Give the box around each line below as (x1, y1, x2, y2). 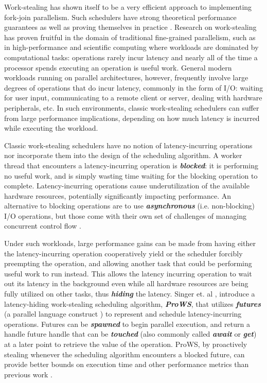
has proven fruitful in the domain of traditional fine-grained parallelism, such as (4, 31, 256, 42)
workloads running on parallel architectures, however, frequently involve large (4, 72, 248, 83)
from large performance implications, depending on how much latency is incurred (4, 112, 260, 123)
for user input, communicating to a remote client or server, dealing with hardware (4, 92, 262, 103)
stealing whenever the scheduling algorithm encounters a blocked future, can (4, 349, 245, 359)
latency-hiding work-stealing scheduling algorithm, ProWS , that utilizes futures (4, 298, 261, 309)
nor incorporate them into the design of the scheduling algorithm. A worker (4, 150, 242, 161)
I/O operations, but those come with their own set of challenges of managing (4, 210, 246, 221)
